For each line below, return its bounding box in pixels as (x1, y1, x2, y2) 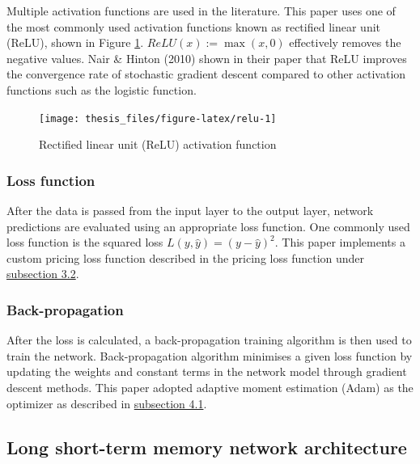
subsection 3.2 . (6, 265, 79, 282)
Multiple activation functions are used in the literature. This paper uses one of (6, 2, 396, 19)
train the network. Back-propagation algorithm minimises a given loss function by (6, 347, 413, 364)
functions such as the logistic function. (6, 81, 197, 98)
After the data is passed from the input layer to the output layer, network (6, 202, 374, 219)
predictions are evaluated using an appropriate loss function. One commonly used (6, 217, 410, 234)
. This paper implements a (274, 234, 405, 251)
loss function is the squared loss (6, 234, 163, 251)
